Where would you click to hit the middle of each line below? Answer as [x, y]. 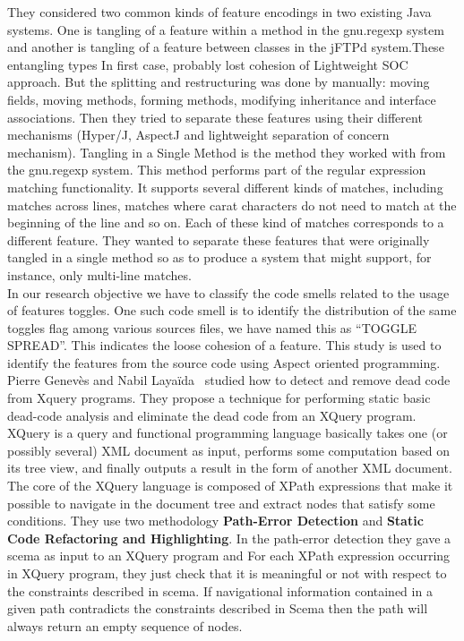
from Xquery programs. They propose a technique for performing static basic [219, 398]
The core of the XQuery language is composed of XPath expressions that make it [230, 486]
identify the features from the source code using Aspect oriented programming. [224, 362]
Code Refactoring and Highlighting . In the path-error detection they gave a [229, 538]
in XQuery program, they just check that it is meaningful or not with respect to [227, 573]
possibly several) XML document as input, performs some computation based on [228, 450]
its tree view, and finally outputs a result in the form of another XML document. [230, 468]
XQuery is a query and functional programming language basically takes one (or [228, 433]
